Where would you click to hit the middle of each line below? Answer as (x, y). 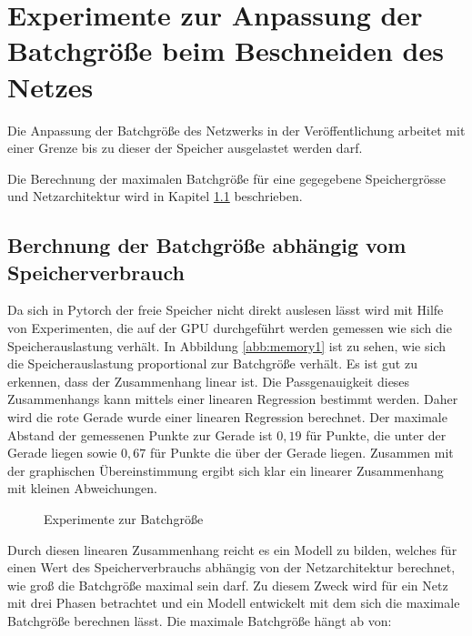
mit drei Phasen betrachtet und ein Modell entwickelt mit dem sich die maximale (234, 603)
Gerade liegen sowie (62, 453)
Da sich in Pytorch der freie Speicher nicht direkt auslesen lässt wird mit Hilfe (226, 310)
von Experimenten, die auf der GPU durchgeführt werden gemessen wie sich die (230, 328)
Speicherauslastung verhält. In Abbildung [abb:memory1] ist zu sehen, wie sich (226, 345)
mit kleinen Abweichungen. (82, 488)
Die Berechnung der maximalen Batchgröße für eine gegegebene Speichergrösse (226, 178)
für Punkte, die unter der (376, 434)
